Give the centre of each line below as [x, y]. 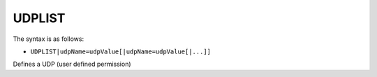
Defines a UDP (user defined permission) [72, 64]
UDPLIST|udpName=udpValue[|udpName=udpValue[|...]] [121, 51]
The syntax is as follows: [48, 39]
